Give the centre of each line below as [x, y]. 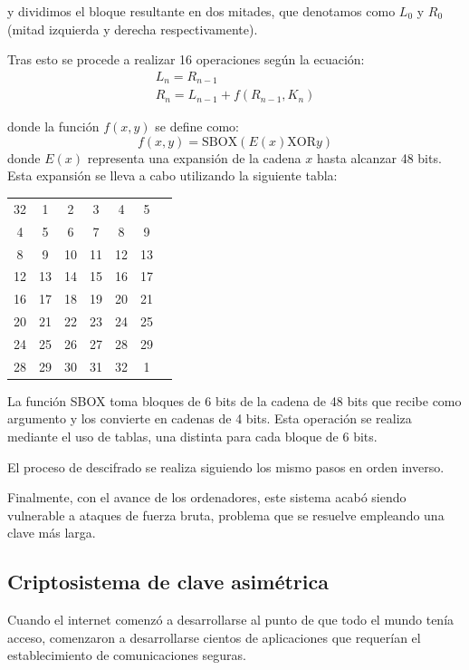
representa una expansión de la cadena [194, 157]
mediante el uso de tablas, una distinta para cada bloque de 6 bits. [192, 437]
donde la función [53, 126]
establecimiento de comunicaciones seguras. [127, 655]
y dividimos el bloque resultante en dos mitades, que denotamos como [201, 11]
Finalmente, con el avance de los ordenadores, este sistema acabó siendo [207, 497]
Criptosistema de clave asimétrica [168, 582]
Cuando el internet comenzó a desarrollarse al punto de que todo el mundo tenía [231, 620]
